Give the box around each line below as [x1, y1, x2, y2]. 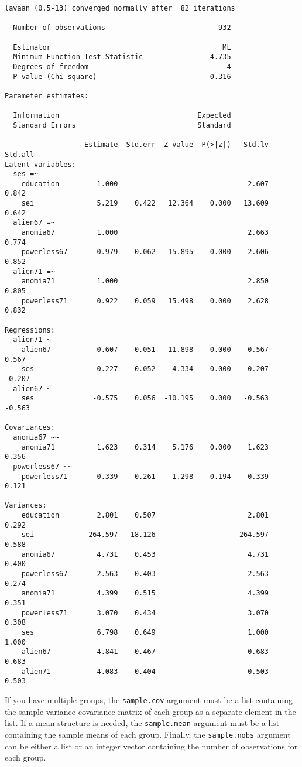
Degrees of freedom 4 [13, 62, 231, 71]
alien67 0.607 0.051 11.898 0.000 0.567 [21, 345, 269, 354]
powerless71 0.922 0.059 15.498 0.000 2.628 [21, 296, 269, 305]
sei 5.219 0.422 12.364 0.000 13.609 [21, 199, 269, 208]
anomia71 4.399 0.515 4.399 [21, 589, 269, 598]
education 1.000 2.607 [21, 179, 269, 188]
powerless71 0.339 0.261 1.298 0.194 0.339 [21, 472, 269, 481]
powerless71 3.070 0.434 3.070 [21, 608, 269, 617]
